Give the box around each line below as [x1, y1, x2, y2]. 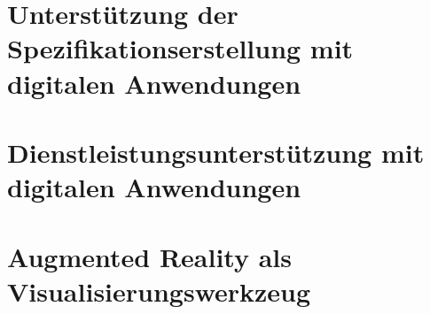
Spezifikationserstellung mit [7, 30, 354, 66]
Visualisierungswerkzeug [7, 272, 311, 309]
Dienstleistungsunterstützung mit [7, 134, 425, 170]
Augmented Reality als [7, 238, 292, 274]
